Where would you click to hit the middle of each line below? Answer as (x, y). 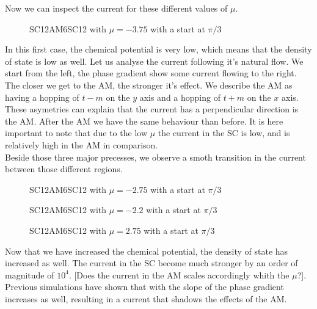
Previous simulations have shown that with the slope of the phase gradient (144, 287)
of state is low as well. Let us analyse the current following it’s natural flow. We (154, 61)
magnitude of (30, 274)
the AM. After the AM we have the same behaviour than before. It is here (144, 121)
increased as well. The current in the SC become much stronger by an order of (151, 263)
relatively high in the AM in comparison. (82, 144)
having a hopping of (42, 97)
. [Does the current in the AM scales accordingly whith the (179, 274)
